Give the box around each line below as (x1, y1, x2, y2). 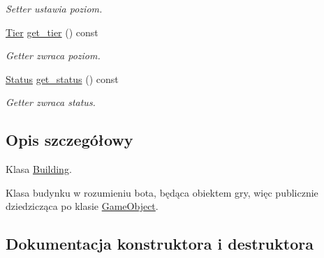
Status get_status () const (6, 71, 119, 86)
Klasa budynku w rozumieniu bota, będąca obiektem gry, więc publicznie (6, 185, 318, 199)
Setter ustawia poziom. (6, 1, 103, 15)
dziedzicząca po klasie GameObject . (6, 199, 159, 213)
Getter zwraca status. (6, 95, 96, 109)
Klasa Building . (6, 162, 72, 176)
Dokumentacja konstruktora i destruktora (6, 233, 314, 255)
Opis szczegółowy (6, 129, 133, 151)
